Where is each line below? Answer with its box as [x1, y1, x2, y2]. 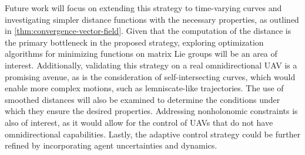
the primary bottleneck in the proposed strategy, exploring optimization [5, 36, 264, 48]
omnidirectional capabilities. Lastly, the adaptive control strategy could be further [5, 128, 301, 140]
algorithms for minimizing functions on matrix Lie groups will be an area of [5, 47, 277, 60]
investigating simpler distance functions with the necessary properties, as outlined [5, 13, 299, 25]
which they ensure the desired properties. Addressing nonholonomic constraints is [5, 105, 298, 117]
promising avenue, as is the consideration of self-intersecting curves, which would [5, 70, 296, 82]
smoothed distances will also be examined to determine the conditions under [5, 93, 280, 105]
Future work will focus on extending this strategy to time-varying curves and [5, 2, 282, 13]
